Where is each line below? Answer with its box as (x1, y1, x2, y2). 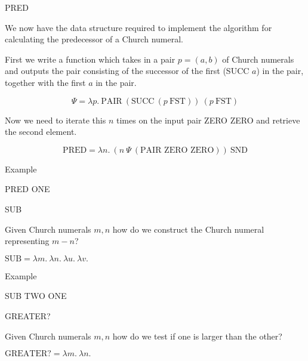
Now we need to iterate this (5, 113, 106, 126)
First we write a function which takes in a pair (5, 53, 175, 65)
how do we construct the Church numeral (112, 223, 264, 235)
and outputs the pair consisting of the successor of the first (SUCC (5, 64, 250, 77)
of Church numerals (222, 53, 294, 65)
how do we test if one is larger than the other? (112, 329, 282, 342)
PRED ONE (5, 183, 50, 195)
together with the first (5, 76, 86, 88)
